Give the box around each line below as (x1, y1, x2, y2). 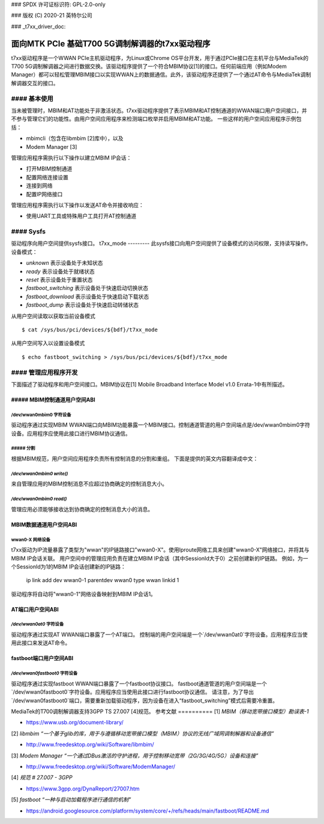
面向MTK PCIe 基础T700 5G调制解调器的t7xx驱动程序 (11, 38, 211, 49)
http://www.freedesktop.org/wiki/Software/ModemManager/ (26, 763, 176, 770)
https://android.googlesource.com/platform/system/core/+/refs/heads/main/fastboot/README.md (26, 807, 269, 814)
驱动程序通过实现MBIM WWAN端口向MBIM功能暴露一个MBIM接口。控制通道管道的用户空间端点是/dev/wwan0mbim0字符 (11, 421, 310, 429)
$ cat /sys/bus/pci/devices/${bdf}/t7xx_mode (22, 326, 158, 333)
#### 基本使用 (11, 94, 53, 103)
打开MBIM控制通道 (26, 165, 73, 172)
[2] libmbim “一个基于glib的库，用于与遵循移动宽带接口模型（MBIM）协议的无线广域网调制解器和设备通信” (11, 730, 274, 737)
